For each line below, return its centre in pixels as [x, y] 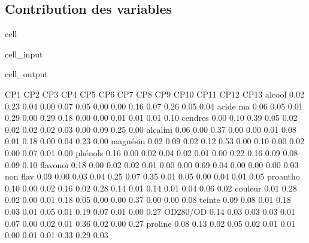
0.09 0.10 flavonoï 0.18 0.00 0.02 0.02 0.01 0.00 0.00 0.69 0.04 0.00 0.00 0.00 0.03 [152, 164]
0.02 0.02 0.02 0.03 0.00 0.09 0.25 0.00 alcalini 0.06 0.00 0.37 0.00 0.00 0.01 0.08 [151, 129]
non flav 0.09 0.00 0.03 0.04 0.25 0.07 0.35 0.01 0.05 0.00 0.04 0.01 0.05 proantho [152, 176]
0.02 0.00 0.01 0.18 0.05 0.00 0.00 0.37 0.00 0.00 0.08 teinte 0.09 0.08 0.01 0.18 [148, 200]
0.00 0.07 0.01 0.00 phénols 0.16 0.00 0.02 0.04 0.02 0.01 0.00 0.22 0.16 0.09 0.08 [152, 152]
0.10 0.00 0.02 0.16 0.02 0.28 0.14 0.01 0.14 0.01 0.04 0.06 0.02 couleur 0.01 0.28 [151, 188]
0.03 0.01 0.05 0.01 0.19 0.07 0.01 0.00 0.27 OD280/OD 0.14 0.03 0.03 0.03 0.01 [150, 211]
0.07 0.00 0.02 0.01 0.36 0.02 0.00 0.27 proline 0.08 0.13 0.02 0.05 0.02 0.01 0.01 [150, 223]
